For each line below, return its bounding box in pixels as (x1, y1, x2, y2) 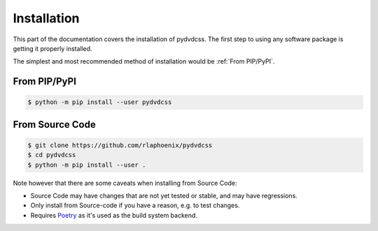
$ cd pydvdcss (27, 151, 76, 159)
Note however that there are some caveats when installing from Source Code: (13, 179, 237, 187)
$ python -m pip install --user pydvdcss (27, 98, 172, 106)
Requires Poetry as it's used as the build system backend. (30, 211, 197, 219)
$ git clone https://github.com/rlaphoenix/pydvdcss (27, 141, 213, 149)
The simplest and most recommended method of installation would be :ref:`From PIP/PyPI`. (13, 57, 275, 66)
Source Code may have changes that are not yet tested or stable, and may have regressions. (30, 192, 297, 200)
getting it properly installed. (13, 44, 92, 52)
